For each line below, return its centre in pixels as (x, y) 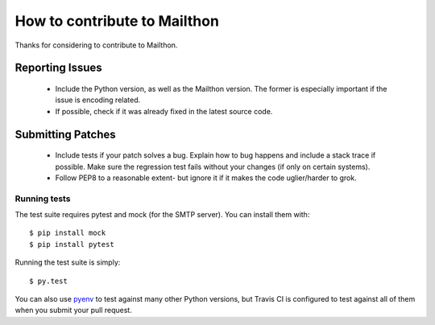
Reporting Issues (58, 68)
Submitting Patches (65, 134)
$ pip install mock (68, 233)
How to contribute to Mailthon (117, 21)
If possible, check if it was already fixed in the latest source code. (164, 111)
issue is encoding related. (98, 100)
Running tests (43, 199)
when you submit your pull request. (73, 311)
